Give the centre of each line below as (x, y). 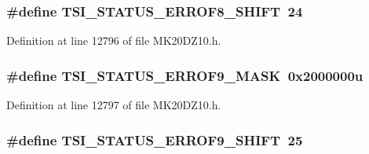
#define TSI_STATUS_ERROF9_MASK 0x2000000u (185, 75)
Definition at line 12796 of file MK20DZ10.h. (114, 40)
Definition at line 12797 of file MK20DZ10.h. (114, 105)
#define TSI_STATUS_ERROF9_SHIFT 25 (155, 139)
